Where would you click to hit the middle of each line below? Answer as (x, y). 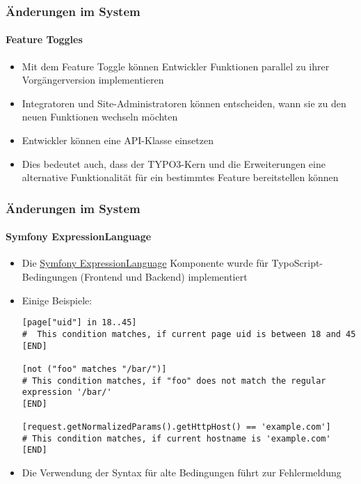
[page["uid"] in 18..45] (79, 323)
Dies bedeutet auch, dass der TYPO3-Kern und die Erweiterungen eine (174, 163)
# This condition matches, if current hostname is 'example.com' (176, 438)
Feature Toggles (44, 39)
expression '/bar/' (67, 392)
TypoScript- (297, 263)
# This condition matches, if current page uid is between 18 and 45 (189, 334)
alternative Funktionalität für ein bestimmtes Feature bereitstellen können (180, 177)
